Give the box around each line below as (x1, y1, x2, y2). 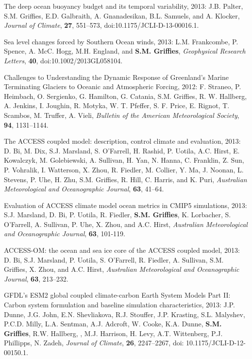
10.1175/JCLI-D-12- (186, 338, 246, 348)
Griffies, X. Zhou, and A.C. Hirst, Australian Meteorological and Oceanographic (4, 264, 239, 274)
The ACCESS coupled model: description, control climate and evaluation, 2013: (4, 136, 241, 146)
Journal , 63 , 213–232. (4, 273, 68, 283)
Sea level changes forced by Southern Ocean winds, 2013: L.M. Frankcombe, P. (4, 36, 238, 46)
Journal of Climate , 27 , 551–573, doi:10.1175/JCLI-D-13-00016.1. (4, 20, 199, 30)
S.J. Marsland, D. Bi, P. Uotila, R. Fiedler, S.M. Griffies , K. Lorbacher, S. (4, 209, 231, 220)
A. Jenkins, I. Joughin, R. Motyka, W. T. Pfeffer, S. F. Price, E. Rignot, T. (4, 100, 230, 111)
